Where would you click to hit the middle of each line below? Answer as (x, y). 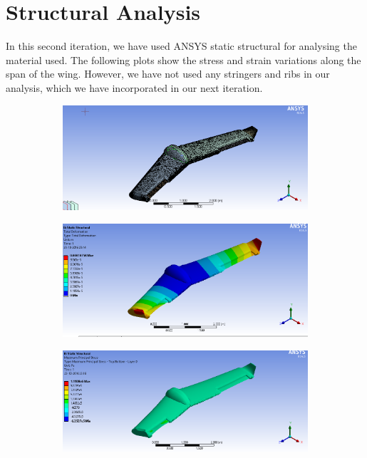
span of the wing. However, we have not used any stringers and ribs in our (168, 74)
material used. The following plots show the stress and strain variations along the (183, 59)
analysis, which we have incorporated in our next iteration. (134, 87)
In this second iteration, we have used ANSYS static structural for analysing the (181, 46)
